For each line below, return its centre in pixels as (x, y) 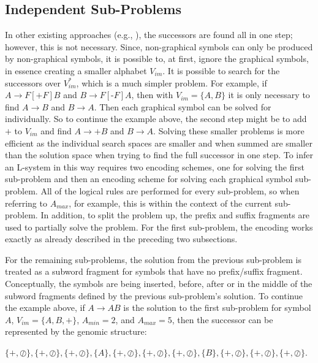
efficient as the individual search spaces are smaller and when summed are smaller (159, 143)
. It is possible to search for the (221, 70)
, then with (152, 95)
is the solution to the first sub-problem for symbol (217, 308)
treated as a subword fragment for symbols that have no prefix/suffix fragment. (154, 271)
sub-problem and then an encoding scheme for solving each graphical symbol (149, 179)
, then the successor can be (222, 319)
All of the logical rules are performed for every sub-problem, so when (170, 190)
